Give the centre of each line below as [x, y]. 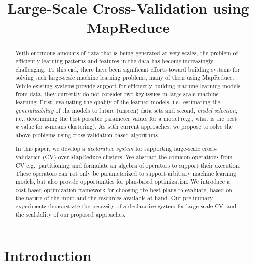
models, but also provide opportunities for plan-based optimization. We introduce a [123, 182]
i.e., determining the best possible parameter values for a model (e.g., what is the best [126, 118]
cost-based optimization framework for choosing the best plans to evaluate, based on [124, 190]
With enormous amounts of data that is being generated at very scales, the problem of [127, 53]
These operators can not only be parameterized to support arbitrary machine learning [126, 173]
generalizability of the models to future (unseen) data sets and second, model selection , [126, 110]
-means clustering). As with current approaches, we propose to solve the [140, 127]
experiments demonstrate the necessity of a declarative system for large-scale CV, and [126, 206]
